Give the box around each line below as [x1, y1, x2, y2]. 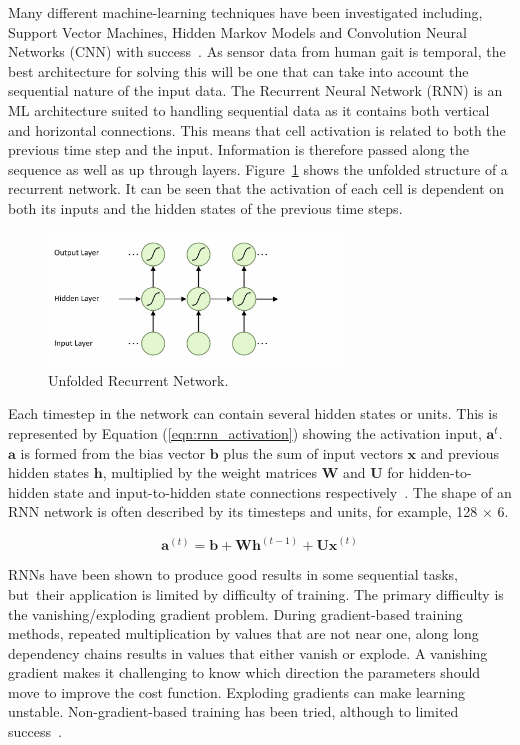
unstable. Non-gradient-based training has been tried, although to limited [8, 701, 459, 722]
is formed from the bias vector [20, 442, 206, 463]
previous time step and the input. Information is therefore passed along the [8, 139, 470, 160]
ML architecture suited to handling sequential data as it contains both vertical [8, 99, 490, 120]
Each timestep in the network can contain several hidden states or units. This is [8, 403, 498, 424]
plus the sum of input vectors [223, 442, 403, 463]
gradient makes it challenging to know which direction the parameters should [8, 662, 481, 683]
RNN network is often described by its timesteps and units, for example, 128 [8, 501, 478, 522]
